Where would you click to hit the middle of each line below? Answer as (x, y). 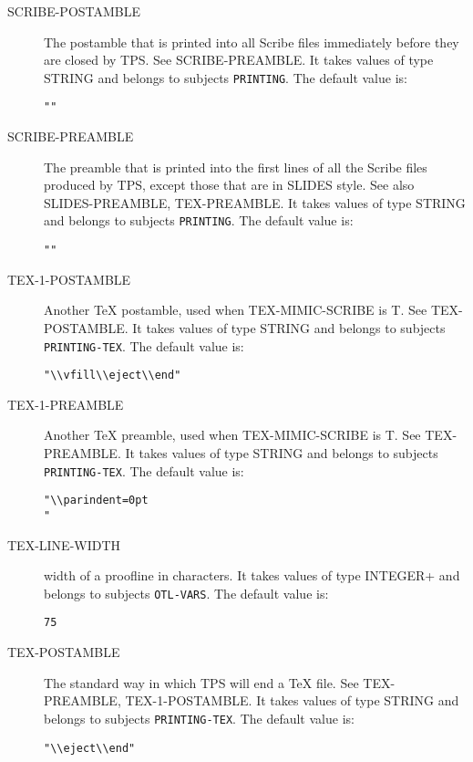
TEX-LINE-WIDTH (64, 544)
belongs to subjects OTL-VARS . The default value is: (186, 593)
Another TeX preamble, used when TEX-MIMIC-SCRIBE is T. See (232, 435)
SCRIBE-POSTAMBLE (74, 11)
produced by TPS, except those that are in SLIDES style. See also (229, 185)
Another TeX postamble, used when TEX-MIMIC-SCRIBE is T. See (236, 310)
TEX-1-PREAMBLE (66, 404)
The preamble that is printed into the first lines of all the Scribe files (236, 167)
